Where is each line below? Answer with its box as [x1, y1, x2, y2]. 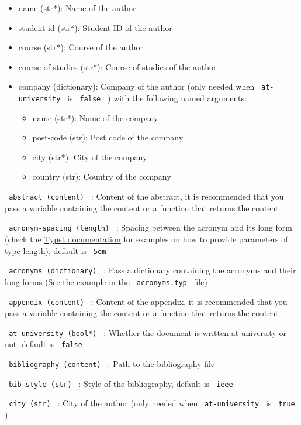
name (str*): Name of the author [18, 2, 136, 13]
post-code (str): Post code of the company [32, 131, 184, 143]
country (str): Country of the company [32, 170, 171, 183]
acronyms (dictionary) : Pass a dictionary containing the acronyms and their [9, 264, 296, 276]
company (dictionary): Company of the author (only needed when [18, 80, 255, 92]
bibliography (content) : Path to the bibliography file [9, 358, 215, 370]
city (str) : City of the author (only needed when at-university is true [9, 397, 295, 409]
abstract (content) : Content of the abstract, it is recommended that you [9, 190, 284, 203]
